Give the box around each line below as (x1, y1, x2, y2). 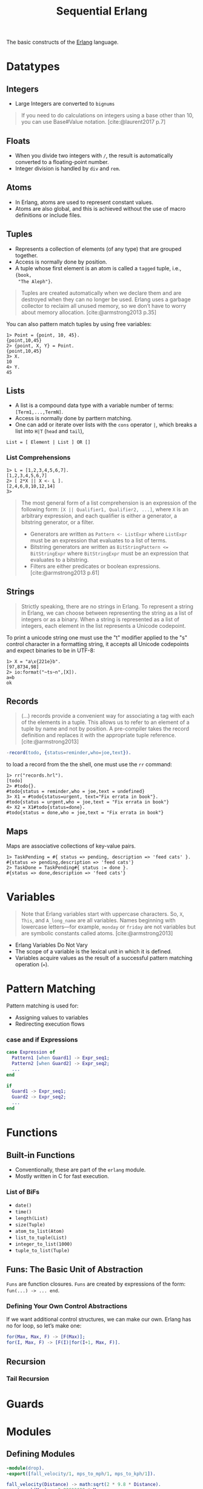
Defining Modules (6, 1449, 75, 1459)
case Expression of (6, 1049, 56, 1055)
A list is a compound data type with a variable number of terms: (15, 402, 174, 409)
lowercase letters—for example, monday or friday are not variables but (21, 923, 196, 930)
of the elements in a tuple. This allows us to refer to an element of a (21, 718, 190, 726)
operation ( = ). (15, 961, 50, 968)
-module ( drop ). (6, 1465, 45, 1471)
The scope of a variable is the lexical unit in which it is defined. (15, 947, 173, 955)
